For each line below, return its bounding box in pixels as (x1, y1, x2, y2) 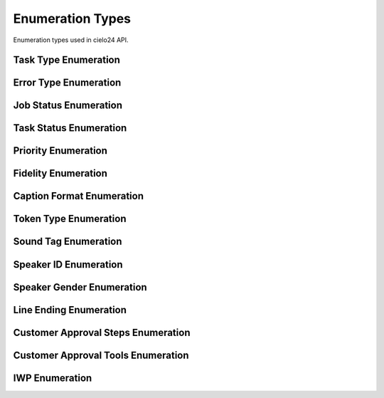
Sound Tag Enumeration (13, 236, 122, 248)
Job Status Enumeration (13, 100, 122, 112)
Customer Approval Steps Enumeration (13, 326, 191, 338)
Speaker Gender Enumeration (13, 281, 147, 293)
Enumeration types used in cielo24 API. (13, 36, 129, 44)
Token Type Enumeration (13, 213, 127, 225)
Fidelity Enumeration (13, 167, 108, 179)
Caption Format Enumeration (13, 190, 144, 202)
